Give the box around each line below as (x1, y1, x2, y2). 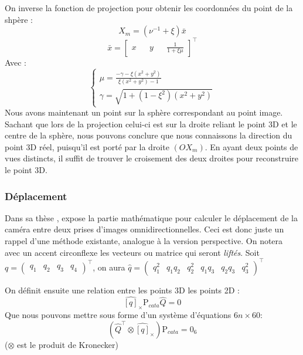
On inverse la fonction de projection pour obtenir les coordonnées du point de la (5, 2, 293, 13)
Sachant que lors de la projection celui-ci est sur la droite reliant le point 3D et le (5, 117, 297, 130)
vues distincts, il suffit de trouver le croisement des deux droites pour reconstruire (5, 152, 299, 164)
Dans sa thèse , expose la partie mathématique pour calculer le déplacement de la (5, 211, 298, 224)
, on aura (93, 261, 125, 273)
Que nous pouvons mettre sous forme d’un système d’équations (5, 309, 231, 321)
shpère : (5, 13, 33, 25)
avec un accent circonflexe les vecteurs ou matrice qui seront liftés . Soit (5, 246, 260, 258)
